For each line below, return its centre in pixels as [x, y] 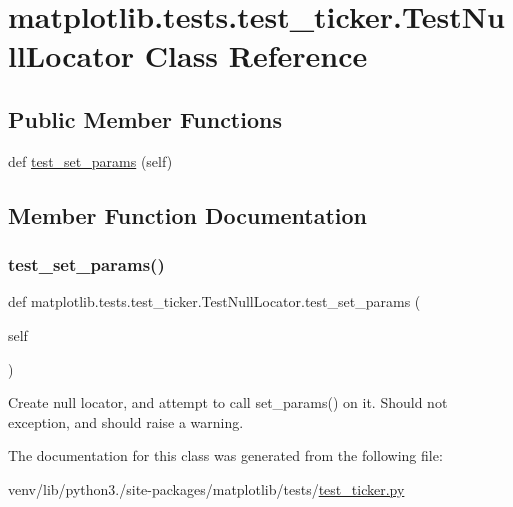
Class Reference [256, 55]
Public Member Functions [145, 118]
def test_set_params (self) [90, 160]
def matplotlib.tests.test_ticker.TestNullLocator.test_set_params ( [214, 301]
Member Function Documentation [188, 214]
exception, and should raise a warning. [126, 421]
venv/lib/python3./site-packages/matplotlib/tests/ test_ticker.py [206, 488]
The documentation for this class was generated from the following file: [225, 455]
